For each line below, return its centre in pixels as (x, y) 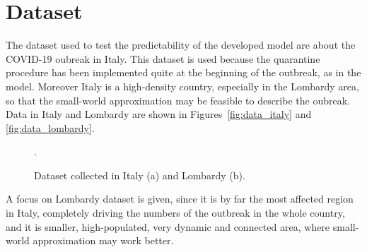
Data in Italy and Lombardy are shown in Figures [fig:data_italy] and (159, 114)
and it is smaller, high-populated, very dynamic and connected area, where (168, 226)
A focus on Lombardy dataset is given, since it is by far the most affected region (180, 199)
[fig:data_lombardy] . (50, 127)
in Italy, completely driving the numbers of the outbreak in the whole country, (175, 213)
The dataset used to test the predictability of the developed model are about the (181, 45)
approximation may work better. (103, 240)
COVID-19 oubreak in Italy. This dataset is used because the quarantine (163, 58)
